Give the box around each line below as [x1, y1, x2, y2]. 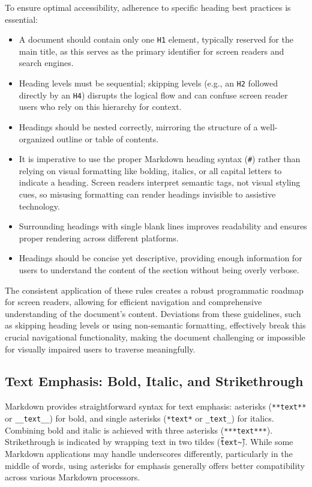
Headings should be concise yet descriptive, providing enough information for [19, 252, 302, 264]
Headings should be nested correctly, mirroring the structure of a [19, 120, 258, 133]
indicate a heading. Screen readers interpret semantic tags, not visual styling [19, 176, 301, 189]
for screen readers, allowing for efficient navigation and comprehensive [5, 295, 262, 308]
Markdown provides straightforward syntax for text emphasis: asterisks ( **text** [5, 400, 307, 413]
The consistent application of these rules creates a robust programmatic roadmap [5, 283, 304, 296]
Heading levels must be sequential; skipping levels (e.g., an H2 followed [19, 77, 278, 89]
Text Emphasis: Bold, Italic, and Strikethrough [5, 372, 304, 390]
